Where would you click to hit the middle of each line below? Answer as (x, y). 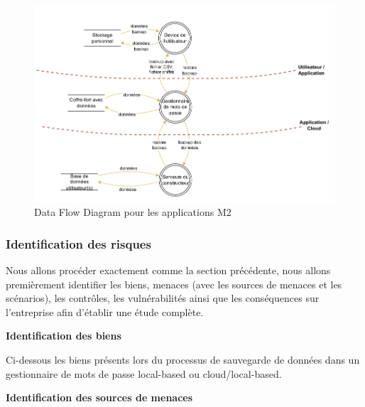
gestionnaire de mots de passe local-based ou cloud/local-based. (144, 373)
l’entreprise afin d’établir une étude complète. (105, 311)
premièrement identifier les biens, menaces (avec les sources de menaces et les (174, 284)
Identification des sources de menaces (99, 397)
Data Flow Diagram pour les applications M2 (133, 212)
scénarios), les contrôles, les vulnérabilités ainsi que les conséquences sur (163, 298)
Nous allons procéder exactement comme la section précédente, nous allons (168, 270)
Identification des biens (64, 336)
